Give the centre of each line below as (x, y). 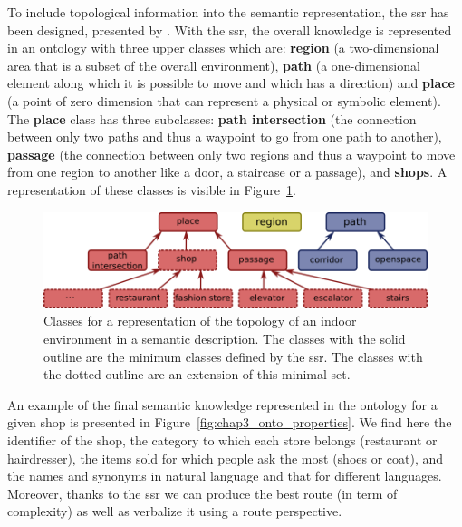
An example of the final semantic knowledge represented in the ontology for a (222, 404)
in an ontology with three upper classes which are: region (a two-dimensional (223, 48)
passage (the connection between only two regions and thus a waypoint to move (231, 154)
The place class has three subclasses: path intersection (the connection (212, 118)
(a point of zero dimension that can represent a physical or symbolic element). (224, 100)
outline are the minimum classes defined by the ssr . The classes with (233, 356)
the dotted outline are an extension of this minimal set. (197, 374)
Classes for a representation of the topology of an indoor (200, 321)
